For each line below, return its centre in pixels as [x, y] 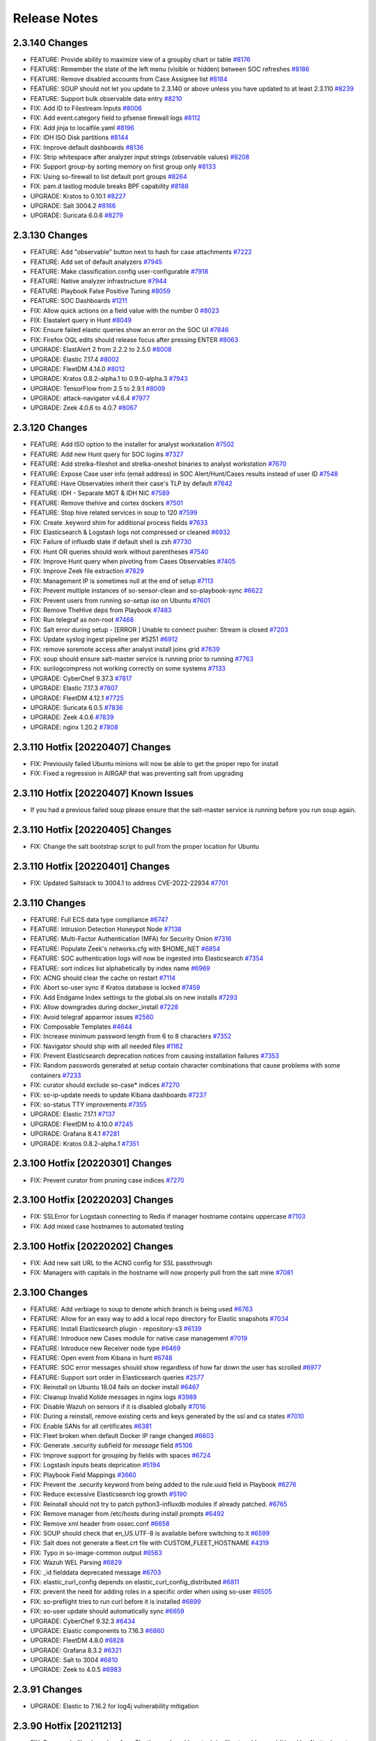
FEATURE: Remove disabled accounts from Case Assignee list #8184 [129, 79]
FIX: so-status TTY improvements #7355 [89, 1104]
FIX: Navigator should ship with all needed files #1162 [107, 1046]
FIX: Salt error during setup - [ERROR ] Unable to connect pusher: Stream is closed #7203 [159, 630]
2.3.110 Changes [49, 903]
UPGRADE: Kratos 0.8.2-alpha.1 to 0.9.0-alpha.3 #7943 [109, 379]
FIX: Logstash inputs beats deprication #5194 [95, 1465]
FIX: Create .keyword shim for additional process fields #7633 [119, 522]
